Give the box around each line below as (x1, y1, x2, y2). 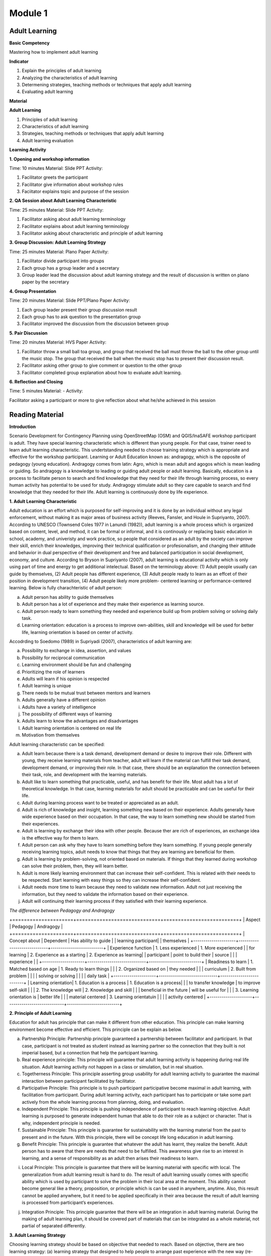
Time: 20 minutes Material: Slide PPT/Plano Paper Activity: (9, 297, 130, 303)
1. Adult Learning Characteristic (9, 498, 77, 504)
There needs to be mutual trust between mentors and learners (22, 690, 151, 696)
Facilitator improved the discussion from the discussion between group (22, 321, 169, 327)
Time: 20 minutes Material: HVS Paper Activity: (9, 339, 106, 345)
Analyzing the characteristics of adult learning (22, 74, 117, 80)
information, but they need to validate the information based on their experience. (22, 891, 189, 897)
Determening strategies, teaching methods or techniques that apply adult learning (22, 82, 192, 88)
